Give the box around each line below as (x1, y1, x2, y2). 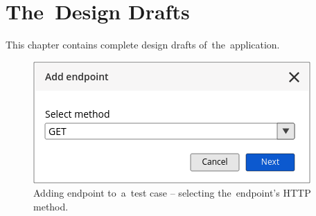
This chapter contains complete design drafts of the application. (6, 37, 280, 52)
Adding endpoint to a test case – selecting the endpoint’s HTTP (33, 186, 311, 200)
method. (33, 199, 69, 213)
